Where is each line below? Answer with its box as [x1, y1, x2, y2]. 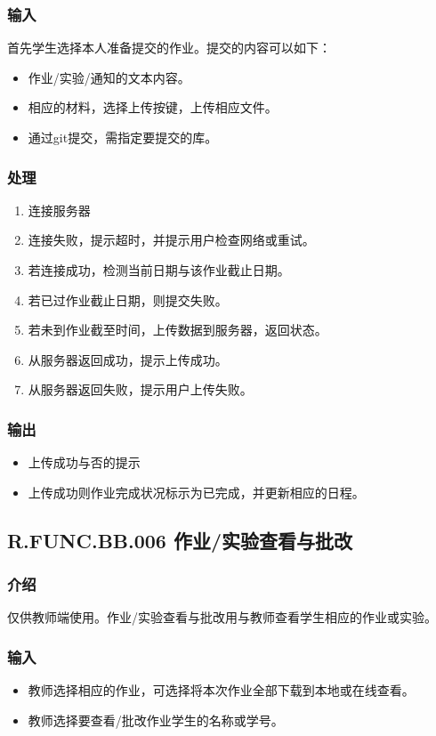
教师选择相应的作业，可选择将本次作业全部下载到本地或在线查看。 [28, 681, 415, 700]
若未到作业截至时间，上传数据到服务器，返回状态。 [28, 320, 327, 339]
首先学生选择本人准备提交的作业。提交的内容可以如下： [7, 38, 331, 57]
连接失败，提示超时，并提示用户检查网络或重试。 [28, 231, 315, 249]
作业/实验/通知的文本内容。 [28, 68, 190, 86]
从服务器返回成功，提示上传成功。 [28, 350, 228, 368]
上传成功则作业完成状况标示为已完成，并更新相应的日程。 [28, 482, 365, 501]
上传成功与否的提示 [28, 453, 141, 472]
